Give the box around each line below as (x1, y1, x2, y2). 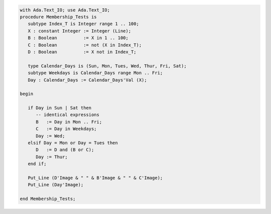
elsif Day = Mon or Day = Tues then (28, 140, 118, 146)
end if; (28, 161, 47, 167)
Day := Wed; (36, 133, 65, 138)
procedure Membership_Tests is (20, 14, 97, 19)
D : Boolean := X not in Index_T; (28, 49, 137, 54)
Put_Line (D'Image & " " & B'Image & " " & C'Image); (28, 175, 163, 180)
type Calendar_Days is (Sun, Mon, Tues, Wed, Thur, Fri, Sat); (28, 63, 187, 68)
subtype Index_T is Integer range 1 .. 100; (28, 21, 139, 27)
